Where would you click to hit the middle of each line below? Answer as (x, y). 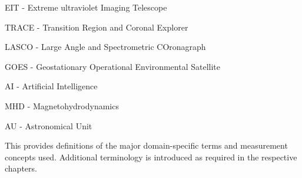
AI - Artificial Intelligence (51, 86)
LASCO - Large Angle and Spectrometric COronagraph (105, 47)
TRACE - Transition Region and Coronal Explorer (97, 27)
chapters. (21, 168)
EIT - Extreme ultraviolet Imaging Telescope (86, 7)
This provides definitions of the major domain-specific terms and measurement (146, 145)
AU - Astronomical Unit (49, 125)
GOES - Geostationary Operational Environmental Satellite (113, 66)
